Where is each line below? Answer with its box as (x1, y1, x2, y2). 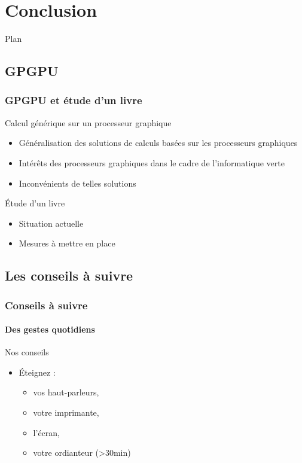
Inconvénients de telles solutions (19, 176, 136, 189)
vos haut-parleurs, (33, 386, 99, 398)
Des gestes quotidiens (5, 323, 95, 336)
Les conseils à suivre (5, 266, 133, 285)
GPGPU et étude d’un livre (5, 93, 142, 108)
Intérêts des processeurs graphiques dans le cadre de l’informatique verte (19, 156, 285, 169)
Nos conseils (5, 346, 49, 358)
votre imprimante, (33, 406, 99, 419)
